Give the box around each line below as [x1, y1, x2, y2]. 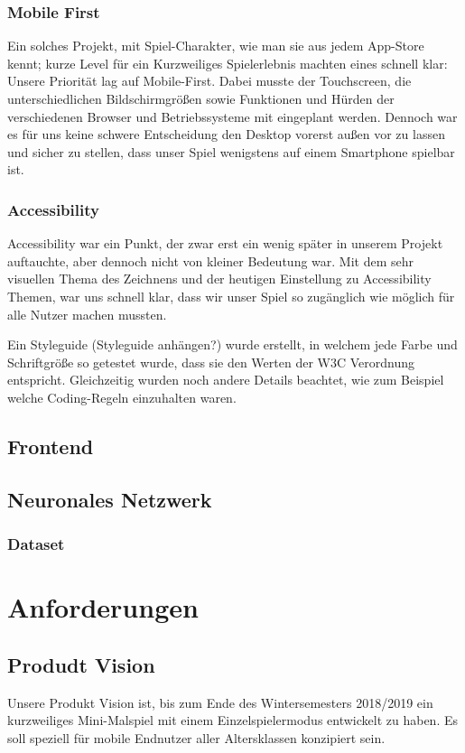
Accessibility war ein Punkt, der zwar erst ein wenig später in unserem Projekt [7, 234, 443, 253]
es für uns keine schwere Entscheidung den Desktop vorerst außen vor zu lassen [7, 125, 445, 144]
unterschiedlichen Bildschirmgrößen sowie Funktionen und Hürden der [7, 89, 395, 107]
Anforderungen [7, 589, 199, 626]
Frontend [7, 432, 94, 460]
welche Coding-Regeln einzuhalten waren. [7, 387, 237, 406]
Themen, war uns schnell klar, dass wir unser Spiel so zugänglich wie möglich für [7, 286, 455, 305]
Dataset [7, 533, 65, 555]
